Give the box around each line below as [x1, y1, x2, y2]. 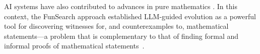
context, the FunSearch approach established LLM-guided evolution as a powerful [4, 11, 256, 21]
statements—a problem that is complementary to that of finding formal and [4, 30, 239, 41]
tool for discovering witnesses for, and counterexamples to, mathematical [4, 21, 229, 31]
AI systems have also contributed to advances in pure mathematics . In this [4, 1, 237, 11]
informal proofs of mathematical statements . [4, 40, 145, 51]
